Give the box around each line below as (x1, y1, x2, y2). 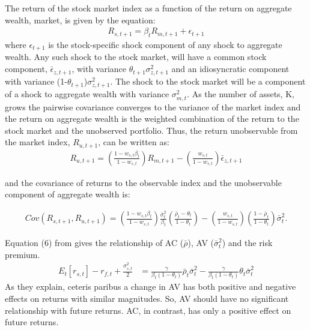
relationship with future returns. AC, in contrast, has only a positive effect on (5, 304, 291, 316)
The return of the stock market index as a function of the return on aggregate (5, 2, 292, 14)
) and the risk (222, 236, 273, 249)
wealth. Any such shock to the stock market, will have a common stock (5, 50, 267, 63)
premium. (5, 248, 40, 260)
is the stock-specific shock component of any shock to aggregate (48, 38, 282, 51)
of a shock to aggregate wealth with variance (5, 88, 169, 100)
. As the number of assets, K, (187, 88, 294, 100)
